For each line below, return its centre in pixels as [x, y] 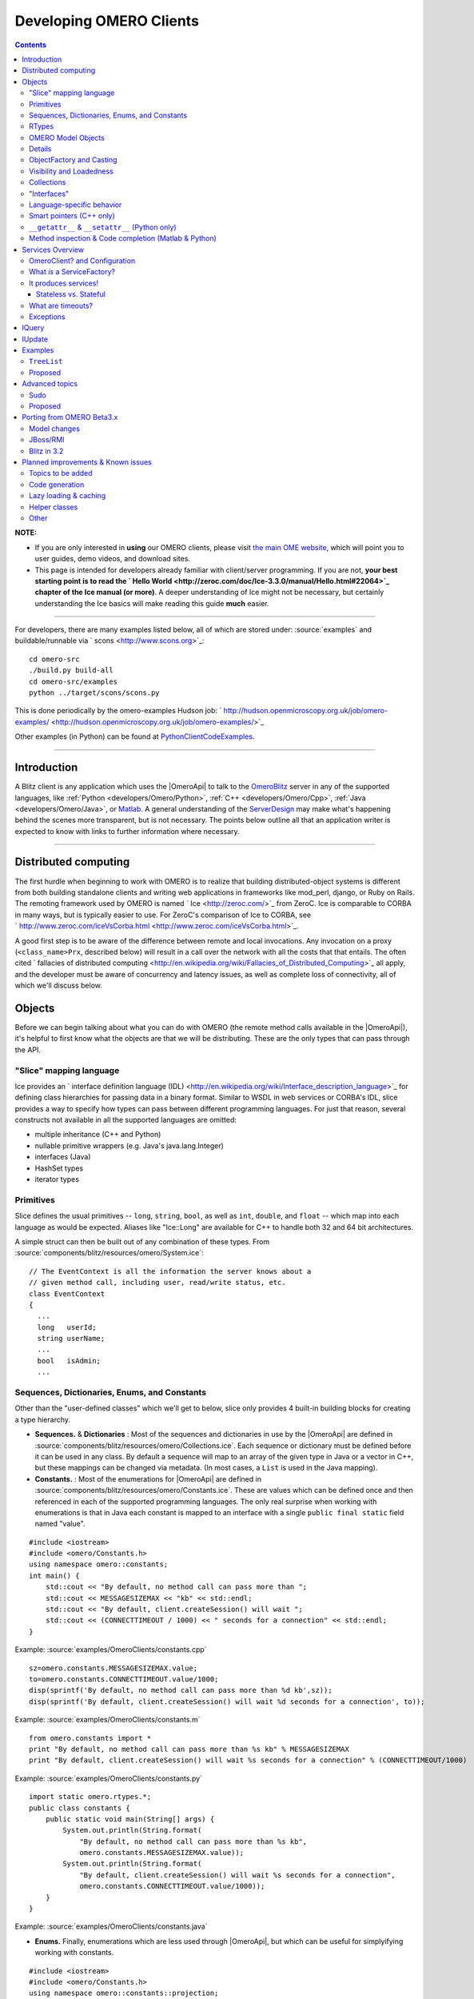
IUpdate [35, 339]
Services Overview [53, 249]
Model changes [54, 429]
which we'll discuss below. [59, 986]
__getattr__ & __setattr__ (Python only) [103, 227]
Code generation [57, 485]
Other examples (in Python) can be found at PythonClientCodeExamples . [135, 736]
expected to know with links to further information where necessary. [127, 831]
